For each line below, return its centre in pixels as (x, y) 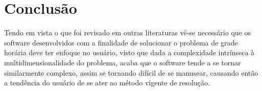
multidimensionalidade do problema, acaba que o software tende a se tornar (123, 62)
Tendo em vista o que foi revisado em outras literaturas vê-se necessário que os (127, 32)
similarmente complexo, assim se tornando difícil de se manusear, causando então (131, 72)
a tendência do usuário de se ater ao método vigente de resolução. (107, 83)
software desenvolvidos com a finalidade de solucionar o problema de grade (121, 42)
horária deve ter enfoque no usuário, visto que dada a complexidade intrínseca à (129, 52)
